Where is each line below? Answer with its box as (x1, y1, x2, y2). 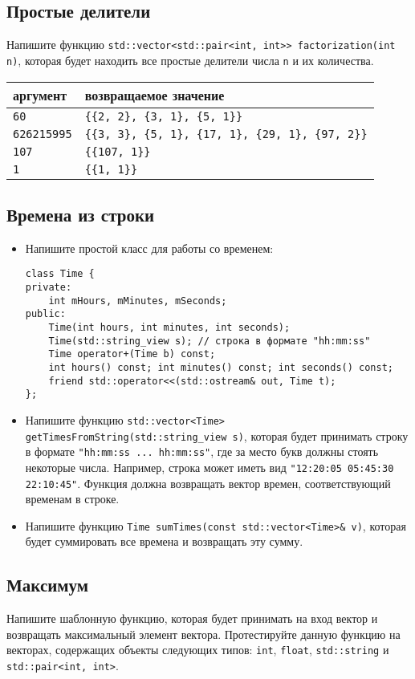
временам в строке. (25, 490, 120, 507)
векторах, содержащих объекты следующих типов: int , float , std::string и (6, 641, 389, 658)
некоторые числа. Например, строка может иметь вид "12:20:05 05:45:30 (25, 458, 394, 475)
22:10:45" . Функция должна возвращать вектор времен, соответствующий (25, 474, 391, 491)
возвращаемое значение (84, 85, 225, 104)
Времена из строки (6, 201, 155, 226)
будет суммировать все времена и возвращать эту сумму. (25, 533, 303, 550)
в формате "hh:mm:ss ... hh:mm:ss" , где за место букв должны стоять (25, 443, 379, 460)
